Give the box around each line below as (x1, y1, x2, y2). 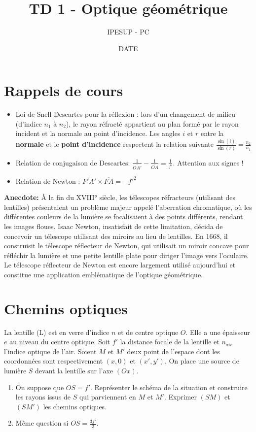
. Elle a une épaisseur (185, 327, 250, 337)
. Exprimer (164, 392, 197, 402)
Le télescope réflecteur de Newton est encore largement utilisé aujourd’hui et (4, 260, 236, 270)
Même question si (15, 418, 69, 428)
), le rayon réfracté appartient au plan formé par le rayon (66, 118, 239, 129)
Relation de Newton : (15, 175, 80, 186)
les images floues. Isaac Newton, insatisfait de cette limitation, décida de (4, 221, 223, 231)
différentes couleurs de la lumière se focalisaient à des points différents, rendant (4, 211, 243, 222)
